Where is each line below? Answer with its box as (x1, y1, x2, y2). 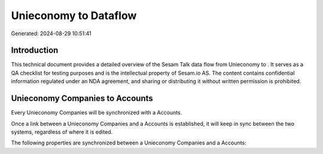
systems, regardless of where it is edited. (11, 128, 113, 135)
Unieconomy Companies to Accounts (11, 93, 154, 104)
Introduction (11, 45, 59, 56)
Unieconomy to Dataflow (11, 9, 137, 22)
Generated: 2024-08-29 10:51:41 (11, 30, 92, 37)
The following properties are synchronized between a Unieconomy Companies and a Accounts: (11, 139, 246, 146)
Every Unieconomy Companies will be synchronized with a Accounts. (11, 109, 182, 116)
